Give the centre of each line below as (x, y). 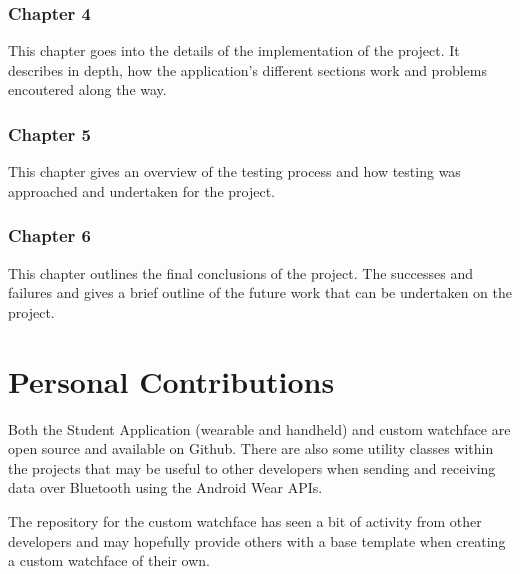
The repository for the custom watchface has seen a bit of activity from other (245, 520)
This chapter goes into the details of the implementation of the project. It (234, 50)
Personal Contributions (171, 380)
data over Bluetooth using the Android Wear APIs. (165, 487)
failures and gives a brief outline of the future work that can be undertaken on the (260, 292)
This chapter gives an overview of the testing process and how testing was (234, 171)
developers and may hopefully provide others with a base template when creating (257, 540)
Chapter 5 (50, 133)
